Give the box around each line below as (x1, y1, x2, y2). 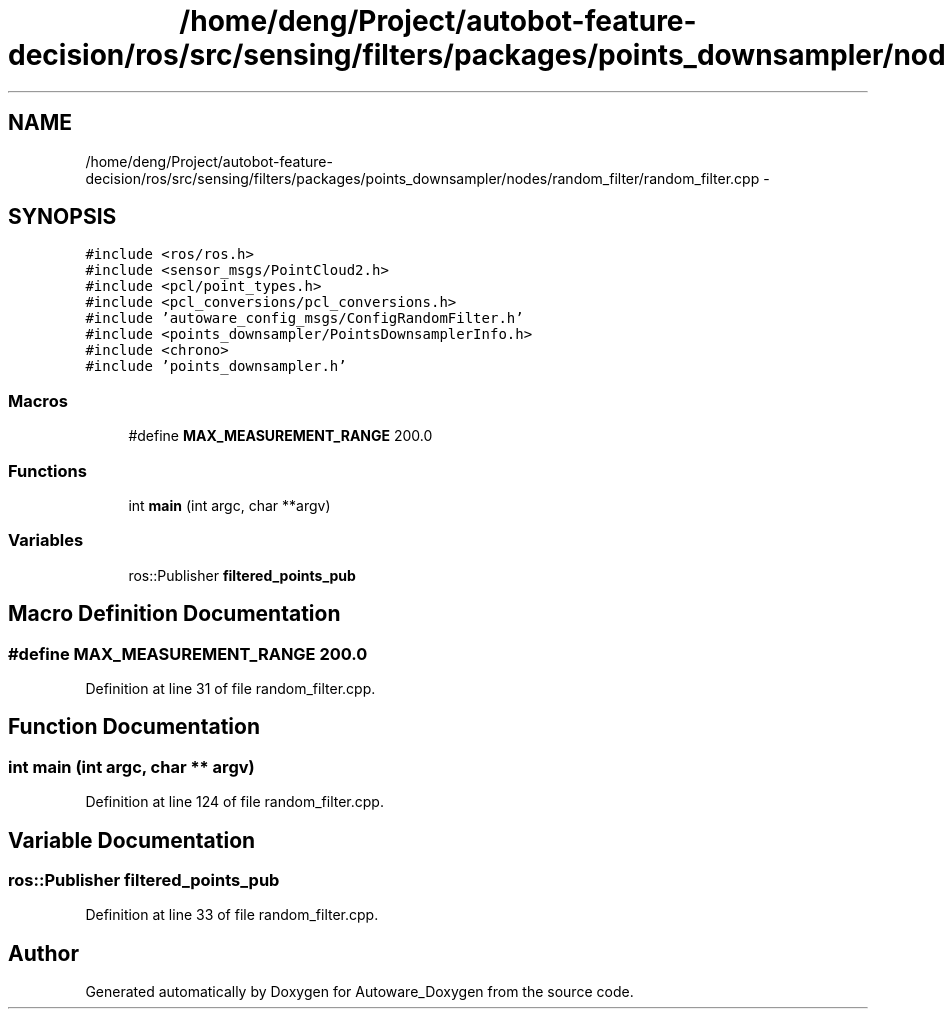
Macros (8, 390, 68, 411)
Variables (8, 530, 84, 551)
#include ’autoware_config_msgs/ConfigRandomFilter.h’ (85, 310, 524, 327)
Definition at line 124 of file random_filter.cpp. (85, 793, 384, 811)
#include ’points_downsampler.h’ (85, 358, 347, 375)
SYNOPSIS (8, 204, 117, 230)
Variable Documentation (8, 827, 256, 853)
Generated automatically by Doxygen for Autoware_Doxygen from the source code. (85, 983, 634, 1001)
